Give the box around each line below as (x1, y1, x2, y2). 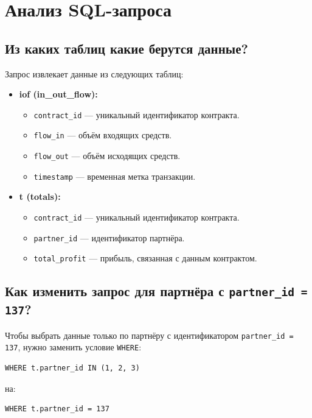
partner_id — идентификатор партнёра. (33, 231, 185, 244)
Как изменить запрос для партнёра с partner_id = (5, 282, 308, 300)
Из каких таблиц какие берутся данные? (5, 38, 248, 57)
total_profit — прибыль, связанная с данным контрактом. (33, 252, 257, 264)
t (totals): (19, 190, 61, 203)
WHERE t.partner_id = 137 (5, 405, 109, 414)
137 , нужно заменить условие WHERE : (5, 341, 142, 353)
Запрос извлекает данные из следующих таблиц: (5, 67, 184, 80)
